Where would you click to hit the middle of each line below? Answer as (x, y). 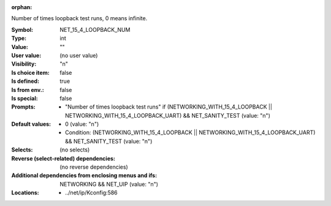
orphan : (22, 7)
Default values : (31, 124)
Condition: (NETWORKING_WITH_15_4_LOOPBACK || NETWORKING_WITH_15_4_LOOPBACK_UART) (190, 132)
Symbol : (22, 29)
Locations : (25, 193)
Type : (19, 38)
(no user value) (79, 55)
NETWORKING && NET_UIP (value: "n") (109, 184)
